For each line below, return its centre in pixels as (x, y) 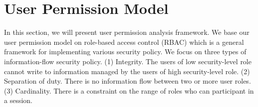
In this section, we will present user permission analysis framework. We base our (127, 32)
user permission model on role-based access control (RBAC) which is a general (124, 42)
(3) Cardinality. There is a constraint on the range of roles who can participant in (129, 90)
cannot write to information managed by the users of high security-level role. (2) (127, 71)
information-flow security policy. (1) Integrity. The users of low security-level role (128, 61)
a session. (18, 100)
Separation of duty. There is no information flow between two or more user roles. (128, 81)
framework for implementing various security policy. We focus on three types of (125, 52)
